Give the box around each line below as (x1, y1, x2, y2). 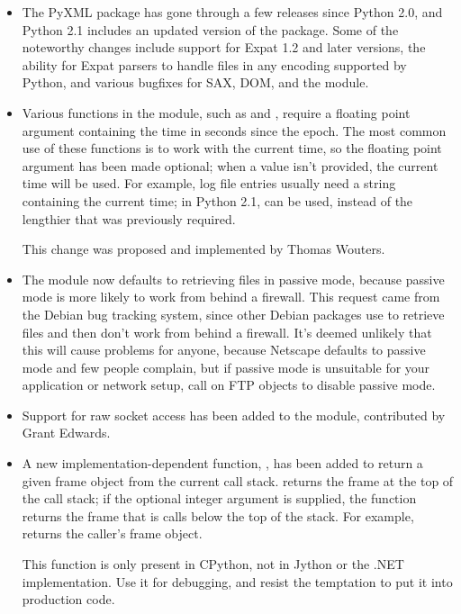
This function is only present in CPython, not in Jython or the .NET (22, 555, 404, 573)
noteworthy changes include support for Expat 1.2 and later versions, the (22, 38, 426, 57)
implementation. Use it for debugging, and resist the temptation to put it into (22, 572, 453, 591)
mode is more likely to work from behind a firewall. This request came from (22, 287, 440, 306)
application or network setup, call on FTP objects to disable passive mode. (22, 375, 436, 394)
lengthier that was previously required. (22, 209, 236, 228)
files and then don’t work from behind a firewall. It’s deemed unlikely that (22, 322, 432, 341)
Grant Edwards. (22, 423, 111, 442)
